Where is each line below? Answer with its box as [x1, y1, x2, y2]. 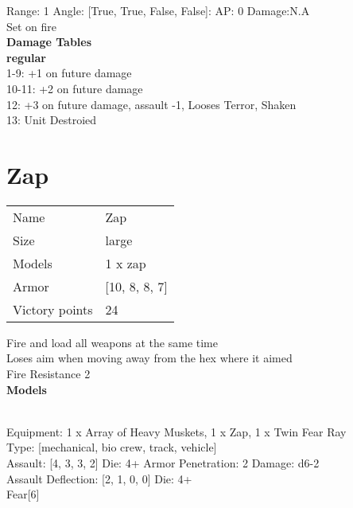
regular [6, 49, 46, 65]
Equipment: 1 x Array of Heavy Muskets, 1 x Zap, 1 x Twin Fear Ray [6, 423, 347, 440]
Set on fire [6, 18, 57, 34]
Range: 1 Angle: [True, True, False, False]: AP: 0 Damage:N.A [6, 2, 310, 18]
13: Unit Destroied [6, 111, 97, 128]
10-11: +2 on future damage [6, 80, 143, 96]
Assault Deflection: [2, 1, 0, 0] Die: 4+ [6, 470, 192, 487]
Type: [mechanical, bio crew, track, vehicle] [6, 439, 217, 455]
